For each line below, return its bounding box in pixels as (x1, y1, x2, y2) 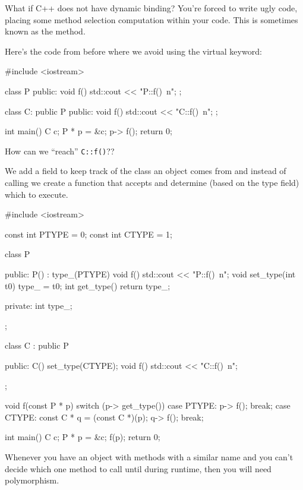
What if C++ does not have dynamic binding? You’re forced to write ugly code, (5, 2, 298, 14)
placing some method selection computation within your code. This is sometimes (5, 13, 298, 26)
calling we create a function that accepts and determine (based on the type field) (5, 176, 299, 188)
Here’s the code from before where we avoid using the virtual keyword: (5, 45, 262, 57)
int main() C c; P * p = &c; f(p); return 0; (5, 431, 160, 443)
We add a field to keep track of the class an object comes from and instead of (5, 165, 286, 177)
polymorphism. (5, 474, 59, 486)
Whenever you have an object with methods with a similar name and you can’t (5, 450, 293, 463)
